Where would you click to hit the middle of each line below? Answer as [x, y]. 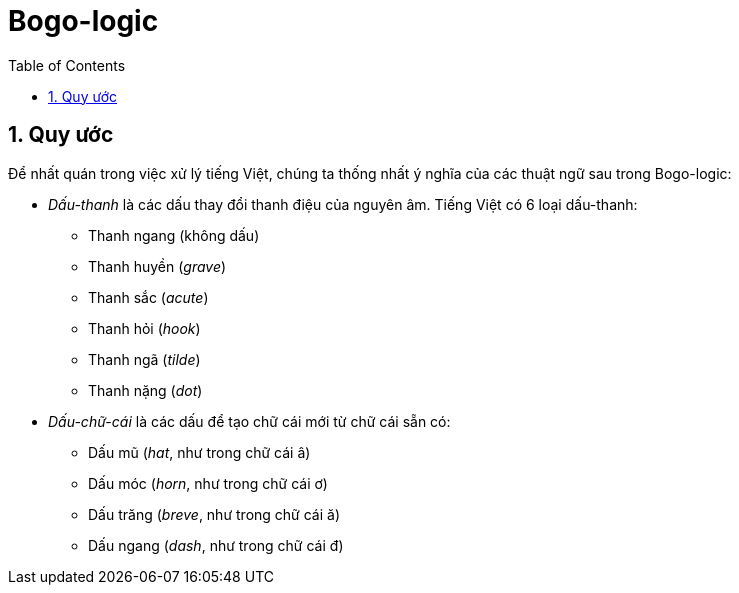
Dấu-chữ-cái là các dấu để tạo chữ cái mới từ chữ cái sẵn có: [249, 421]
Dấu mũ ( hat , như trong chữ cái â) [199, 452]
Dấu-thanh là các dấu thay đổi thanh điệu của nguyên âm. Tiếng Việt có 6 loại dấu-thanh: [343, 204]
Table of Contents [67, 65]
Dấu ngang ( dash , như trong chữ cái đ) [216, 545]
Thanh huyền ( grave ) [157, 266]
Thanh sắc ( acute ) [148, 297]
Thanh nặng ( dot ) [145, 390]
